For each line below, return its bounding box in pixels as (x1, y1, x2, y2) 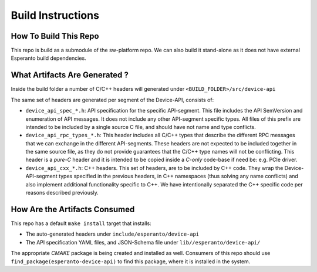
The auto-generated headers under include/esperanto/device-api (25, 230, 200, 237)
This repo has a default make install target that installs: (11, 220, 152, 227)
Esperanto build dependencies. (11, 55, 86, 62)
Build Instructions (11, 9, 100, 22)
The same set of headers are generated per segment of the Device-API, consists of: (11, 96, 214, 103)
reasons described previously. (25, 189, 99, 196)
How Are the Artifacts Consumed (11, 204, 135, 214)
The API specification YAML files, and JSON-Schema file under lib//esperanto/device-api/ (25, 239, 261, 246)
